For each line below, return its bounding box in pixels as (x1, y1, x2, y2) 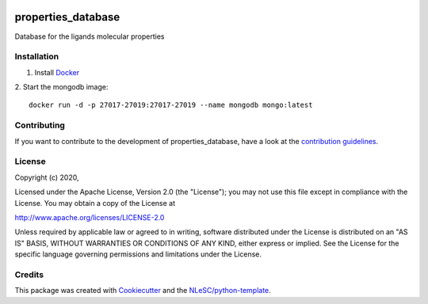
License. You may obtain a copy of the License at (14, 198, 176, 207)
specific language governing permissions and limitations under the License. (14, 249, 262, 259)
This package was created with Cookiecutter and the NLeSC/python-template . (14, 286, 271, 295)
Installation (14, 51, 59, 63)
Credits (14, 269, 44, 280)
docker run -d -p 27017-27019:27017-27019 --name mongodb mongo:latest (29, 101, 313, 110)
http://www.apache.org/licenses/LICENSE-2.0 (14, 212, 165, 222)
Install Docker (34, 67, 79, 77)
